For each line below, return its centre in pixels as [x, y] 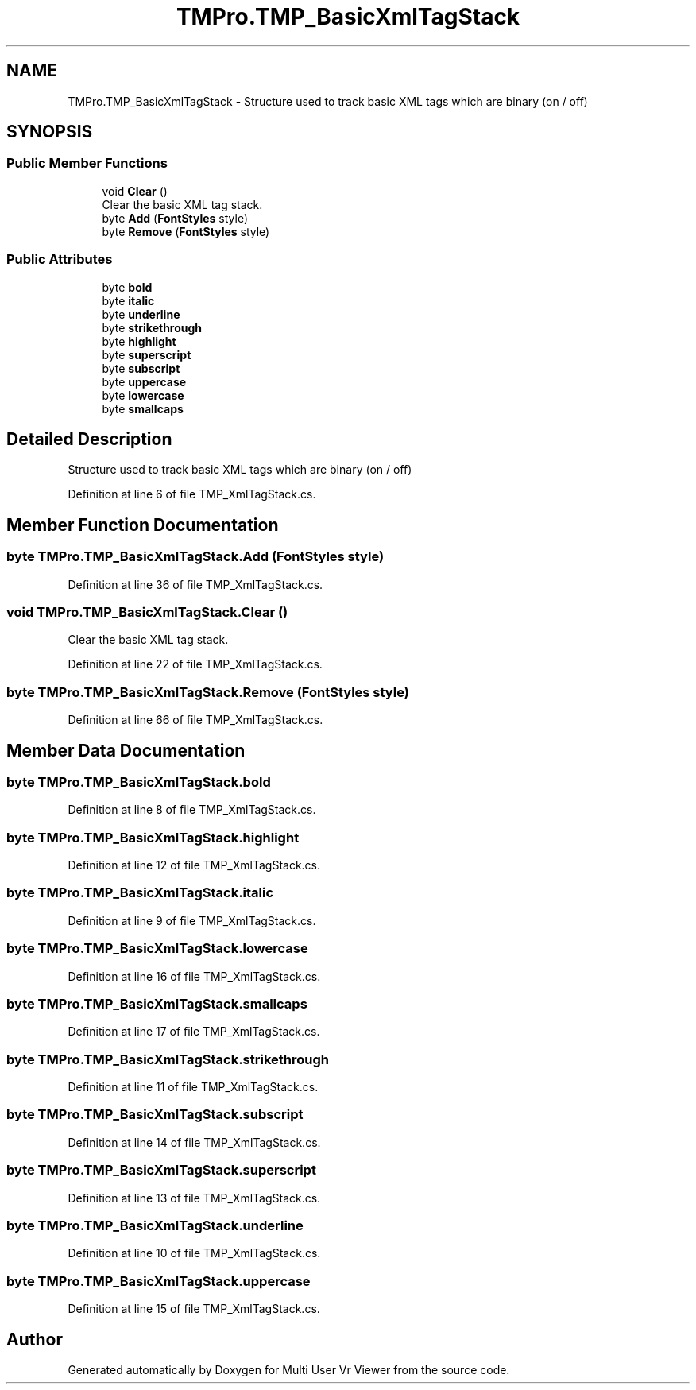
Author [35, 1339]
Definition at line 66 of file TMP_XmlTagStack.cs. [195, 720]
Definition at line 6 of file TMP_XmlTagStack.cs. [192, 494]
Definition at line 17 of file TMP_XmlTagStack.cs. [194, 1032]
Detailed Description [89, 439]
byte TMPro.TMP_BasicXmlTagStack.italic [140, 893]
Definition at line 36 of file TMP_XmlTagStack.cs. [195, 584]
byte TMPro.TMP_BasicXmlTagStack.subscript [155, 1115]
